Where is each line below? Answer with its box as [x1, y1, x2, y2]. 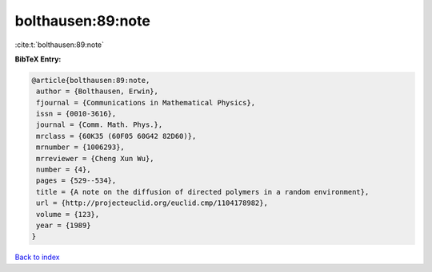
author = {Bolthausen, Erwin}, [36, 87, 159, 96]
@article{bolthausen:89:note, [31, 76, 150, 85]
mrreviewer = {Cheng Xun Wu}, [36, 154, 155, 163]
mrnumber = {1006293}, [36, 143, 126, 152]
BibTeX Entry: [14, 54, 62, 64]
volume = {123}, [36, 210, 100, 219]
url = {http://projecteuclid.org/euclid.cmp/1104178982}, [36, 199, 268, 207]
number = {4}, [36, 165, 91, 175]
